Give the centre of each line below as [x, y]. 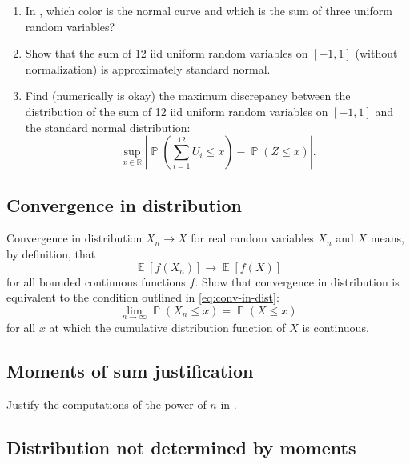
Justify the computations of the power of [107, 404]
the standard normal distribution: [108, 127]
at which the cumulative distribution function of [167, 327]
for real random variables [252, 238]
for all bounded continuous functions [96, 281]
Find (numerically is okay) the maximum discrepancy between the [188, 96]
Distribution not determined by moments [181, 447]
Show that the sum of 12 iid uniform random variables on [167, 53]
